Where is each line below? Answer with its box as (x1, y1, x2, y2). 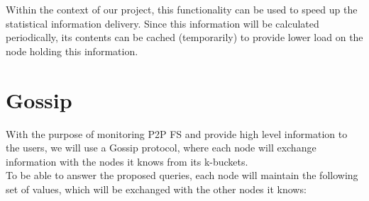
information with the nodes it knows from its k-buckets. (6, 154, 248, 168)
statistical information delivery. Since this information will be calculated (6, 16, 319, 30)
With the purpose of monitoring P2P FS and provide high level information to (6, 126, 348, 141)
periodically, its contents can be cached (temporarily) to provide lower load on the (6, 30, 363, 45)
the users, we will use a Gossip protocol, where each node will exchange (6, 140, 316, 155)
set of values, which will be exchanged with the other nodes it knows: (6, 181, 307, 196)
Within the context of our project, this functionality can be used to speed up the (6, 2, 358, 16)
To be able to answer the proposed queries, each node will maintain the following (6, 168, 358, 183)
